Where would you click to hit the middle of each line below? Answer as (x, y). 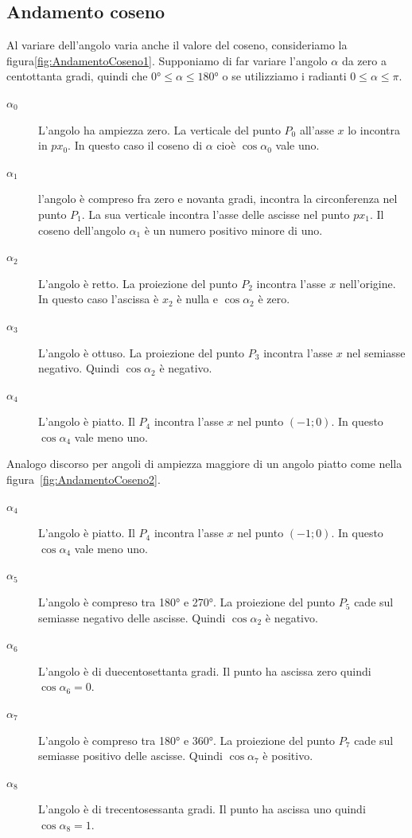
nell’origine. (367, 283)
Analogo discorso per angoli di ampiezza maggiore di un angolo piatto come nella (204, 464)
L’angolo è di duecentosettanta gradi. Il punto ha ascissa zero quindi (205, 670)
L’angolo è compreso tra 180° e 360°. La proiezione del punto (187, 740)
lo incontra (374, 129)
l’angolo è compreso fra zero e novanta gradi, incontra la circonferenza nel (218, 199)
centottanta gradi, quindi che (77, 76)
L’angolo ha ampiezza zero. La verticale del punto (159, 129)
